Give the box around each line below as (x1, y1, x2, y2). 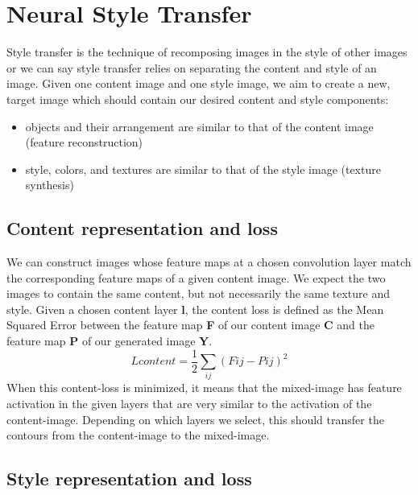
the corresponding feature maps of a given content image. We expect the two (6, 269, 386, 286)
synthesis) (25, 176, 74, 193)
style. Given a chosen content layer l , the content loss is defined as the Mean (6, 300, 384, 317)
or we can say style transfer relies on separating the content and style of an (6, 59, 377, 76)
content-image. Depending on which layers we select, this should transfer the (6, 410, 384, 427)
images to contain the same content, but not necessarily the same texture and (6, 285, 391, 302)
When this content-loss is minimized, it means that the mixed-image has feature (6, 379, 402, 396)
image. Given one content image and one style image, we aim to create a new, (6, 75, 391, 92)
